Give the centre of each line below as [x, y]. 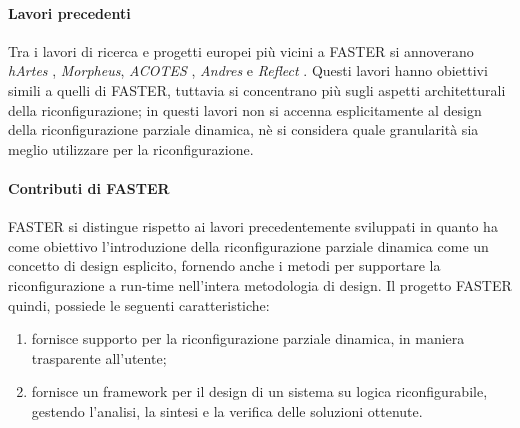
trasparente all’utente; [99, 357]
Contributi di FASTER [89, 187]
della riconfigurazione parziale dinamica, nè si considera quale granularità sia [243, 129]
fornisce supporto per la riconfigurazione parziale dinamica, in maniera [248, 338]
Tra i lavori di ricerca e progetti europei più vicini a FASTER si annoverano [241, 50]
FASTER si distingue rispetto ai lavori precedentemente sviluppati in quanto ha [253, 226]
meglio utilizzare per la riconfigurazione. [131, 148]
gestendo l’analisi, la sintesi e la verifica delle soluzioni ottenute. [227, 410]
